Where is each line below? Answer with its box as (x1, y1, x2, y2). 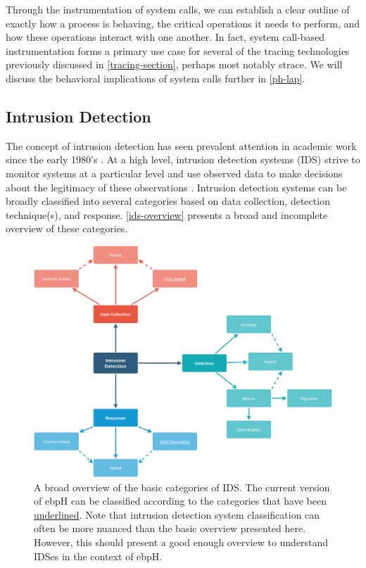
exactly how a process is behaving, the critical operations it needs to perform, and (6, 15, 360, 30)
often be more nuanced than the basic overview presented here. (34, 521, 306, 536)
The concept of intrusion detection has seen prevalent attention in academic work (6, 138, 357, 153)
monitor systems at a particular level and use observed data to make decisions (6, 165, 343, 180)
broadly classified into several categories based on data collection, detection (6, 194, 330, 208)
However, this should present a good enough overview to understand (34, 535, 329, 550)
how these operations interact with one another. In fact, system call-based (6, 30, 325, 44)
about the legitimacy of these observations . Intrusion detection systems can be (6, 179, 347, 194)
